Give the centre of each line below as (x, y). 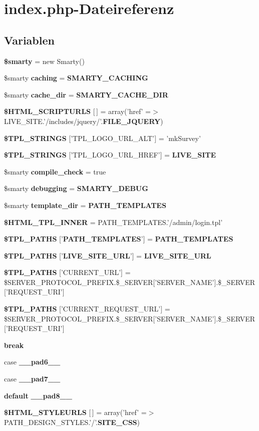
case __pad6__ (32, 362)
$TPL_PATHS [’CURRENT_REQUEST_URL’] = (87, 309)
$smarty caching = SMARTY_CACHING (76, 78)
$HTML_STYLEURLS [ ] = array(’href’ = (75, 412)
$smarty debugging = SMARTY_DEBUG (76, 188)
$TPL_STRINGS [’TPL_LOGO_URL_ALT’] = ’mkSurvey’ (102, 138)
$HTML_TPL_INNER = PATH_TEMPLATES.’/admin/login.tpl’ (113, 222)
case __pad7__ (32, 379)
